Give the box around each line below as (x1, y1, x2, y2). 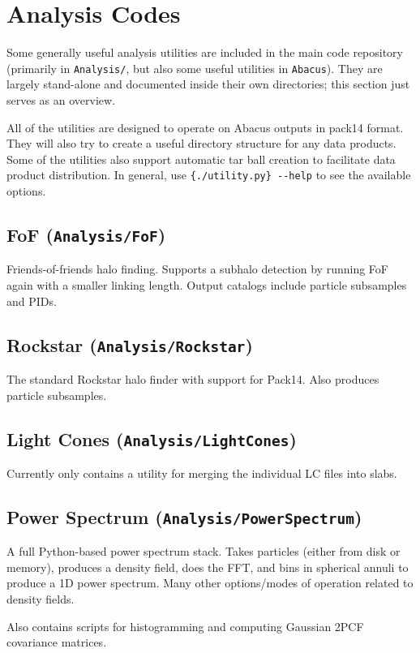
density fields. (6, 591, 75, 608)
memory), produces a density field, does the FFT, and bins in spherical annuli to (6, 558, 409, 575)
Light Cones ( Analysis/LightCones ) (6, 426, 297, 451)
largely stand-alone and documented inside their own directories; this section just (6, 75, 410, 92)
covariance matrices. (6, 634, 107, 651)
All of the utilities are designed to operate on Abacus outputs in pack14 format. (6, 118, 404, 135)
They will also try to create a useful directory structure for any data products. (6, 135, 396, 152)
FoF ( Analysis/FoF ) (6, 221, 166, 247)
